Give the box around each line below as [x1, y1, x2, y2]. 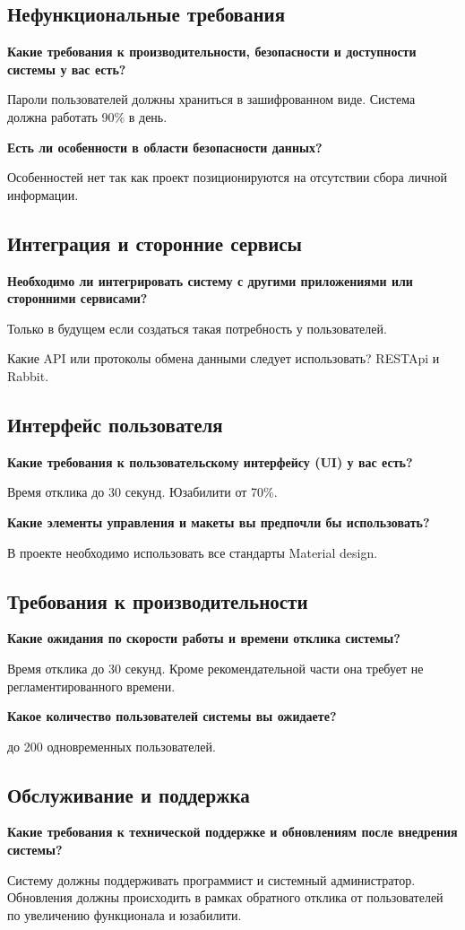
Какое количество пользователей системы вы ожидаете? [7, 707, 337, 726]
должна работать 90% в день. [7, 107, 168, 126]
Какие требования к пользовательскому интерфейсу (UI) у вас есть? [7, 452, 413, 471]
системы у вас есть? [7, 59, 126, 78]
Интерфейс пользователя [7, 410, 223, 438]
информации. [7, 185, 79, 204]
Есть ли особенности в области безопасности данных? [7, 137, 323, 156]
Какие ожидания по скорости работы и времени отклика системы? [7, 629, 400, 648]
